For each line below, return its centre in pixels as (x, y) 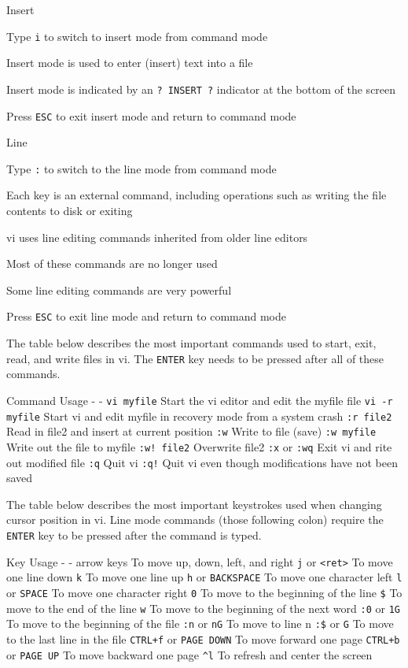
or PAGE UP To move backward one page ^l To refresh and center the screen (189, 654)
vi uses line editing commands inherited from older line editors (157, 237)
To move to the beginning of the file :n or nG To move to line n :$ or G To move (200, 623)
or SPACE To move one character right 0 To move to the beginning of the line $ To (204, 592)
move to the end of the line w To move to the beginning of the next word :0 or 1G (203, 608)
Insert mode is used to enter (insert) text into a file (130, 63)
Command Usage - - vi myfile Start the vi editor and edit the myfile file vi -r (200, 400)
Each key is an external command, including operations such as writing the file (197, 195)
